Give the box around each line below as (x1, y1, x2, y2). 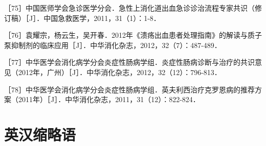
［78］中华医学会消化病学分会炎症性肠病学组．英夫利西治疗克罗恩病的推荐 (4, 84, 255, 94)
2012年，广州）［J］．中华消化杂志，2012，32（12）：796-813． (18, 66, 221, 77)
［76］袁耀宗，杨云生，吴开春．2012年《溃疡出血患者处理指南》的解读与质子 (4, 30, 262, 40)
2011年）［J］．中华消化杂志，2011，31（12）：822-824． (18, 94, 200, 105)
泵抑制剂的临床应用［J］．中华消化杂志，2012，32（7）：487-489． (4, 39, 221, 50)
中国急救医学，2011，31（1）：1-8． (43, 12, 161, 23)
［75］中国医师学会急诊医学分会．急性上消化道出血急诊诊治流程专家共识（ (4, 3, 255, 13)
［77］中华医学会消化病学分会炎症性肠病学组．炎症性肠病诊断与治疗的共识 (4, 57, 255, 67)
